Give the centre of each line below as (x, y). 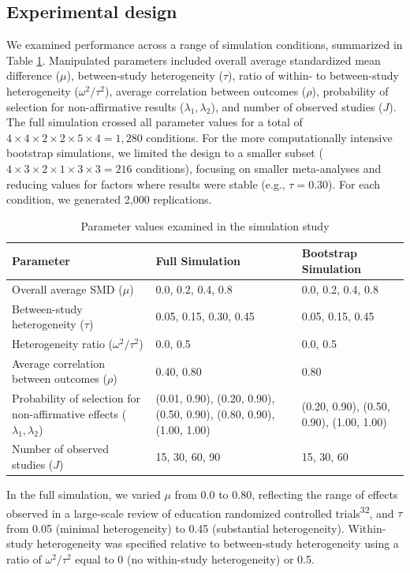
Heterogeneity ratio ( (63, 344)
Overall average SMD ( (67, 288)
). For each (354, 184)
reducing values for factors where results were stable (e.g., (146, 184)
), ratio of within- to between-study (313, 75)
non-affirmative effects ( (69, 413)
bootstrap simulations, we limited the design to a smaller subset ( (165, 153)
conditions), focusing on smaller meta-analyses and (259, 168)
